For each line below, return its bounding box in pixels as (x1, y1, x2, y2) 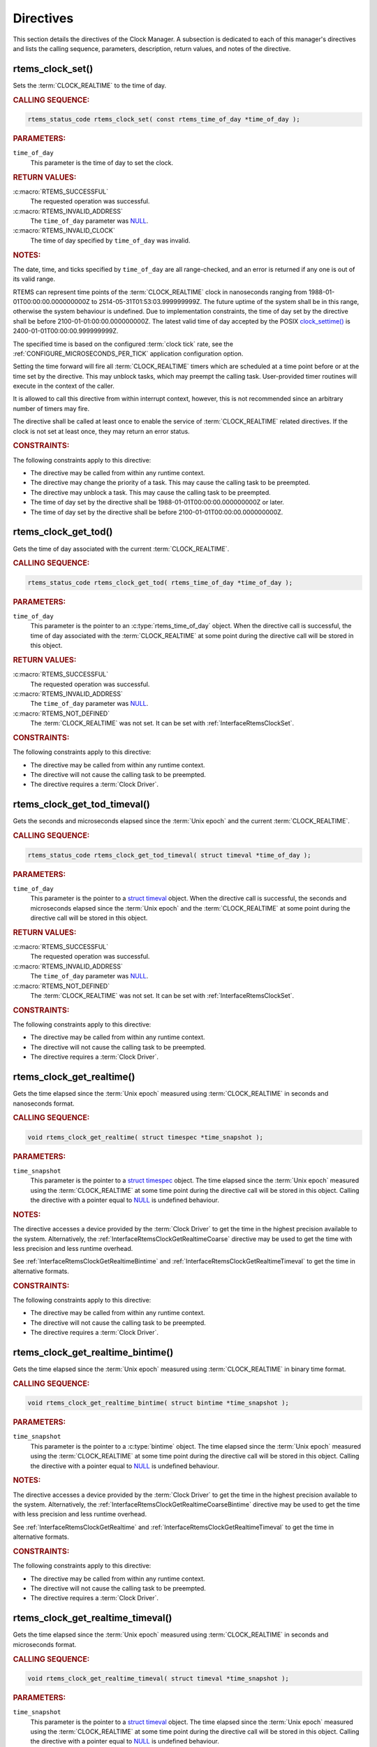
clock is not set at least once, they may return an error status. (13, 427, 190, 435)
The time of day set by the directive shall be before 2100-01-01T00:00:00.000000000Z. (30, 507, 283, 516)
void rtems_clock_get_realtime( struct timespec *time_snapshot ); (27, 1133, 264, 1141)
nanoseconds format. (13, 1099, 75, 1108)
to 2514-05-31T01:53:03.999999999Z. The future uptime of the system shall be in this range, (91, 297, 360, 305)
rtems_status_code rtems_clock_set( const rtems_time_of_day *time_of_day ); (27, 115, 300, 124)
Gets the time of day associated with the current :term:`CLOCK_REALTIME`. (13, 544, 230, 553)
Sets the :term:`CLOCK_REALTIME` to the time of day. (13, 81, 167, 89)
